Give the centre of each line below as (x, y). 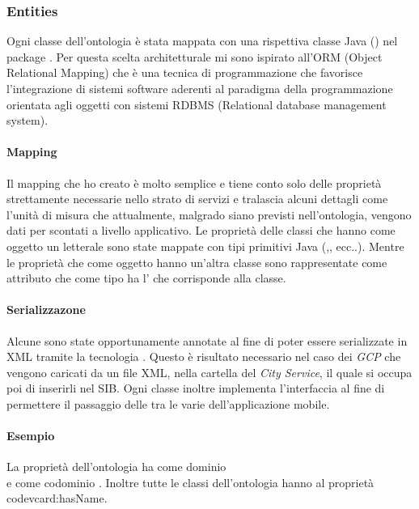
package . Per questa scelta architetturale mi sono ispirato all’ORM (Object (195, 56)
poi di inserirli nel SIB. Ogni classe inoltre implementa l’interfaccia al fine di (196, 388)
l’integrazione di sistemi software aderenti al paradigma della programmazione (200, 88)
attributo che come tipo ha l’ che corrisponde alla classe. (146, 278)
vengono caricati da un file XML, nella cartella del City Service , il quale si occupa (209, 372)
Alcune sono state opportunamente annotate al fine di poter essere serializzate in (207, 340)
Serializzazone (46, 310)
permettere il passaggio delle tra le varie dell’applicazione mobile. (168, 403)
